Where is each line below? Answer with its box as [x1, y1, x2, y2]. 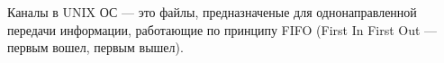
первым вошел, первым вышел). [7, 38, 184, 57]
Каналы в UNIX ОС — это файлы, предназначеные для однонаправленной [7, 3, 417, 21]
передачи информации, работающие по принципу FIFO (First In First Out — [7, 20, 438, 39]
